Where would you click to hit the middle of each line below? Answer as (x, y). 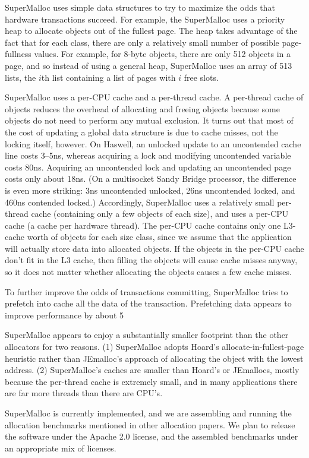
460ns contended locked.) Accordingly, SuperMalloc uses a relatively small (140, 202)
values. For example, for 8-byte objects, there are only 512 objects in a (162, 54)
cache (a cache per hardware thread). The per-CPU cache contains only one (143, 225)
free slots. (201, 77)
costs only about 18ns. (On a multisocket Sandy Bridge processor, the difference (151, 179)
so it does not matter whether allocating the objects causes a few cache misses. (148, 272)
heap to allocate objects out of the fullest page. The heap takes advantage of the (151, 31)
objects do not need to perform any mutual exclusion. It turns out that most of (149, 120)
